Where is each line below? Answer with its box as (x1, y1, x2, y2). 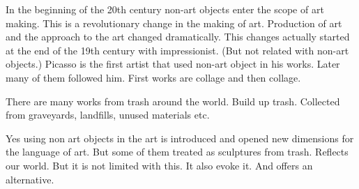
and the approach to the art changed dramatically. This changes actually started (6, 29, 350, 44)
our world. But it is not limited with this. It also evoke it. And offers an (6, 158, 313, 172)
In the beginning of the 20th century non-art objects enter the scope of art (6, 2, 324, 16)
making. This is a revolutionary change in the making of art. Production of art (6, 15, 342, 30)
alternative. (6, 172, 54, 186)
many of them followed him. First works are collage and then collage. (6, 70, 301, 84)
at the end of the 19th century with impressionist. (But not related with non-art (6, 43, 349, 57)
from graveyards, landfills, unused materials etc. (6, 107, 210, 122)
